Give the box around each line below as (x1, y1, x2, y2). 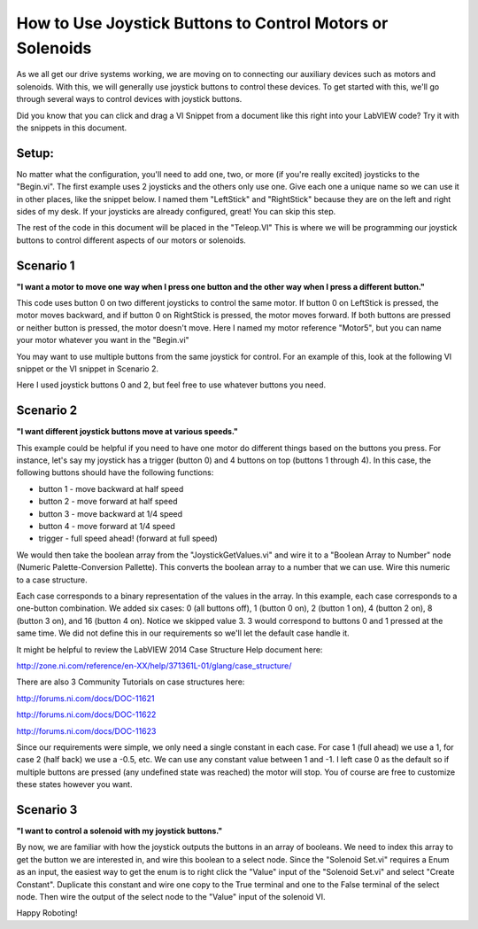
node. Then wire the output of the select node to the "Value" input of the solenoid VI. (16, 891, 327, 902)
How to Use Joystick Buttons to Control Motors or (16, 13, 389, 33)
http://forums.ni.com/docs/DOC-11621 (16, 692, 155, 704)
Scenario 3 (16, 802, 78, 817)
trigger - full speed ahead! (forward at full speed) (38, 533, 219, 544)
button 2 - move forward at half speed (38, 496, 178, 507)
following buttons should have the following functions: (16, 467, 214, 478)
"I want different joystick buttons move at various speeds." (16, 426, 239, 437)
